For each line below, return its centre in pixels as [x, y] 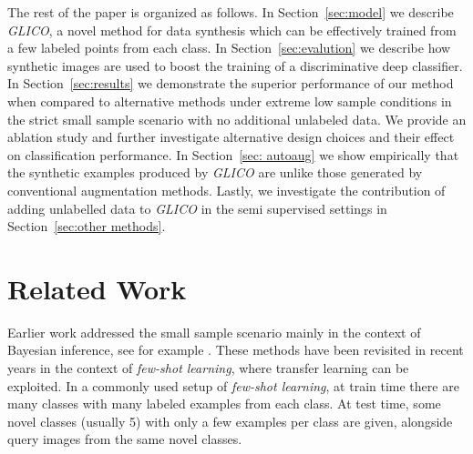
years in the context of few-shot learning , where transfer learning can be [208, 368]
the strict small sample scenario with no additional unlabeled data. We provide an [237, 119]
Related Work [97, 288]
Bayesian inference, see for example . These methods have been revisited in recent [236, 350]
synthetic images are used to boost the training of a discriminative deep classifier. [235, 65]
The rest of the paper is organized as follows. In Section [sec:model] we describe [231, 12]
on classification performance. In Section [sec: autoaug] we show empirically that [233, 154]
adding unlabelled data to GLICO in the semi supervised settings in [197, 208]
